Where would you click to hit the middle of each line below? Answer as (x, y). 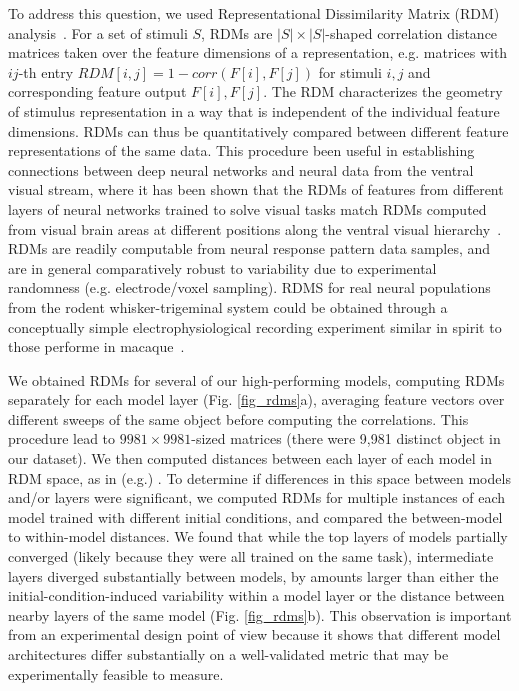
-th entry (46, 71)
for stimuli (350, 71)
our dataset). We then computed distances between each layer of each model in (250, 458)
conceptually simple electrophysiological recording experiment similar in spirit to (255, 326)
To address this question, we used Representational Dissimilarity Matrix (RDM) (254, 13)
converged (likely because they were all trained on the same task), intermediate (251, 556)
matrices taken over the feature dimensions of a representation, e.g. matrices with (258, 52)
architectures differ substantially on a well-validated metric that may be (228, 654)
